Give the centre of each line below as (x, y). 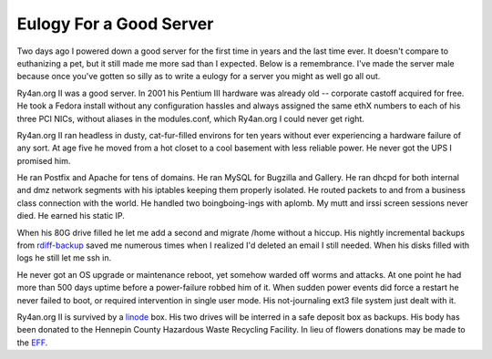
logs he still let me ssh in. (64, 258)
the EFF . (32, 343)
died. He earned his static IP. (71, 216)
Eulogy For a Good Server (115, 24)
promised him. (44, 160)
